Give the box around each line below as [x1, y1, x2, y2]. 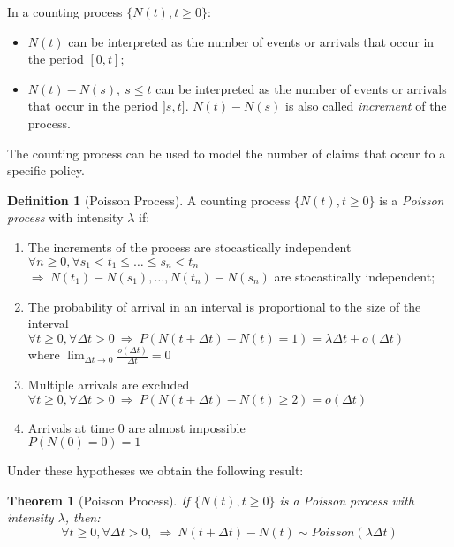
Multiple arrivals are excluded [27, 374, 190, 393]
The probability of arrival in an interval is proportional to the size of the [27, 297, 421, 315]
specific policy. [7, 161, 85, 180]
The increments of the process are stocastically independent [27, 237, 352, 256]
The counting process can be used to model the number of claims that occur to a [7, 143, 446, 162]
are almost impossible [128, 418, 246, 436]
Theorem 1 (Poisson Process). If [7, 490, 190, 509]
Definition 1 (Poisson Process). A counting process [7, 190, 291, 209]
